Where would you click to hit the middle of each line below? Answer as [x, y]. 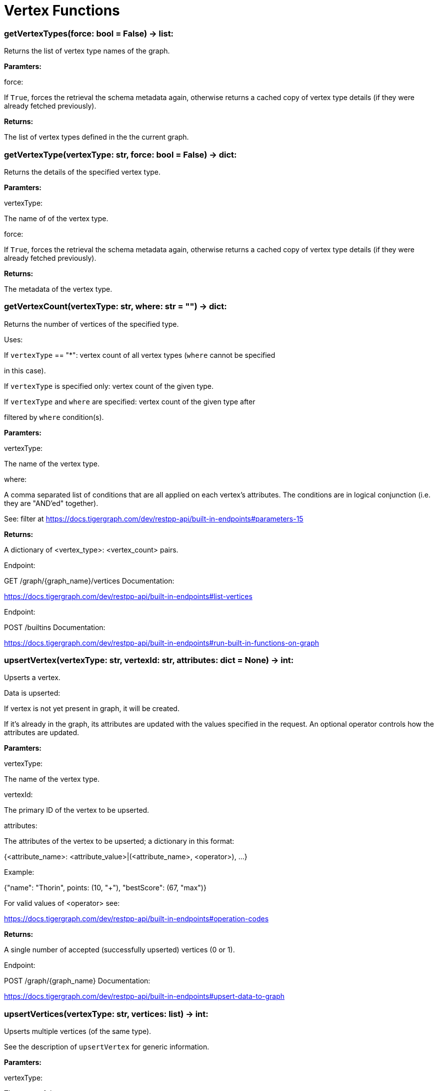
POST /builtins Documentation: [55, 627]
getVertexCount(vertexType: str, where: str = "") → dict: [115, 307]
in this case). [25, 370]
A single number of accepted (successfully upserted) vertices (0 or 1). [119, 950]
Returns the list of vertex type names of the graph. [87, 51]
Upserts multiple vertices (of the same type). [78, 1031]
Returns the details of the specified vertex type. [82, 172]
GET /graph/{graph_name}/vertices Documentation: [89, 581]
